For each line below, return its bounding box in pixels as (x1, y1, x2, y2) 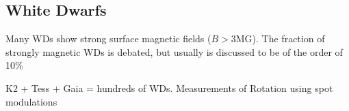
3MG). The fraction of (231, 31, 325, 46)
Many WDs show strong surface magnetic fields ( (5, 31, 211, 46)
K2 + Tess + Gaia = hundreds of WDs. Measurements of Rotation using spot (5, 80, 333, 95)
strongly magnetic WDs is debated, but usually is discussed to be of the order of (5, 44, 343, 59)
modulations (5, 94, 57, 108)
